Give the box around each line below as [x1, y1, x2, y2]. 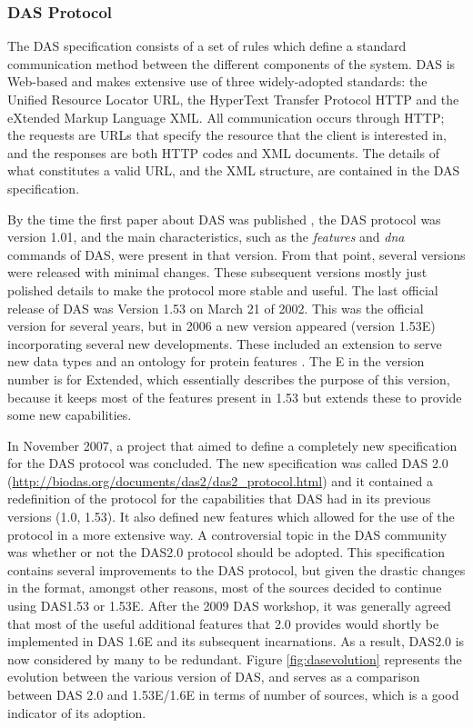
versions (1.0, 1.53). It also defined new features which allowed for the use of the [7, 507, 455, 526]
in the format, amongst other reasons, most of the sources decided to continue [7, 578, 442, 597]
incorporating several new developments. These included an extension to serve [7, 334, 442, 353]
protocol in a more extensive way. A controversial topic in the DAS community [7, 524, 448, 544]
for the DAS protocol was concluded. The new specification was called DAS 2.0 [7, 454, 448, 473]
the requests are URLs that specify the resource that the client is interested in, [7, 125, 447, 145]
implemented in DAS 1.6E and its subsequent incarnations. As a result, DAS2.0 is [7, 632, 465, 651]
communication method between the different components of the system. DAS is [7, 54, 456, 73]
